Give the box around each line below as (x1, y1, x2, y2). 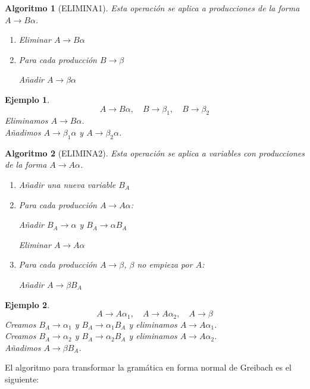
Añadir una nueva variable (18, 178, 116, 190)
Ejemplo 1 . (5, 93, 50, 105)
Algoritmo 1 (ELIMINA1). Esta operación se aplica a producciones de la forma (5, 2, 300, 14)
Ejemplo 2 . (5, 298, 50, 310)
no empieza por (137, 258, 193, 271)
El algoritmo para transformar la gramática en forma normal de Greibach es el (5, 361, 292, 374)
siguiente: (5, 372, 39, 385)
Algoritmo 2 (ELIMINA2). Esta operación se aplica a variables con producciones (5, 146, 305, 159)
